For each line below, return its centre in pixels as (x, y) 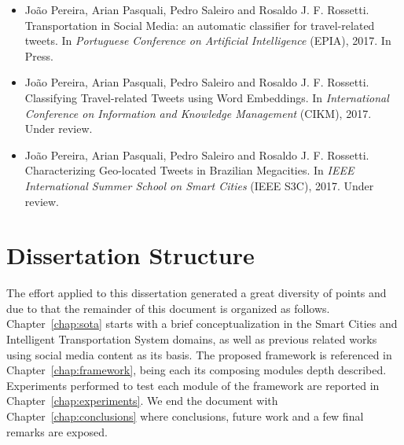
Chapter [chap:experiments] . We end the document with (142, 401)
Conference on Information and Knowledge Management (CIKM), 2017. (198, 113)
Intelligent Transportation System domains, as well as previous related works (192, 339)
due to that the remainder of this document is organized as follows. (168, 308)
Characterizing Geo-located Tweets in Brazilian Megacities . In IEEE (189, 170)
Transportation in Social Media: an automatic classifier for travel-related (200, 25)
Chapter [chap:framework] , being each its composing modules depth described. (196, 370)
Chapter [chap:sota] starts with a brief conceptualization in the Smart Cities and (202, 324)
